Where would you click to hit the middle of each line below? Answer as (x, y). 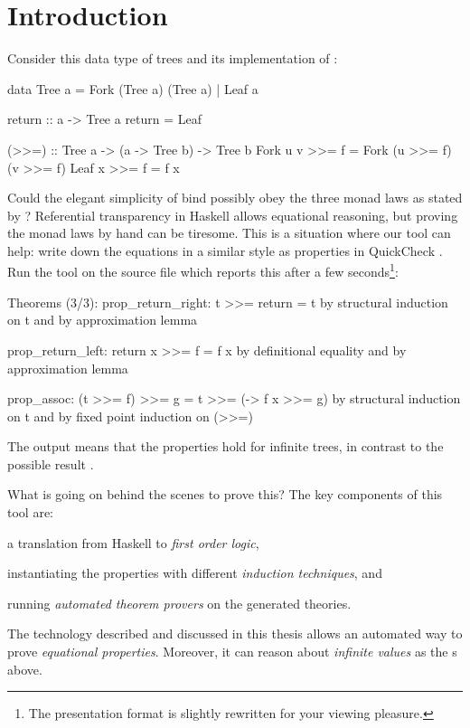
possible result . (51, 463)
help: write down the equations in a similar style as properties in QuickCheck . (225, 250)
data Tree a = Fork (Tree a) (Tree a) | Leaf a (133, 88)
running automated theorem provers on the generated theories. (179, 603)
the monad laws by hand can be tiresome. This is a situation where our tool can (229, 233)
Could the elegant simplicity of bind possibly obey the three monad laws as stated (235, 198)
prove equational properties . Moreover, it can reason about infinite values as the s (232, 652)
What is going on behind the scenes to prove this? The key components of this (225, 494)
